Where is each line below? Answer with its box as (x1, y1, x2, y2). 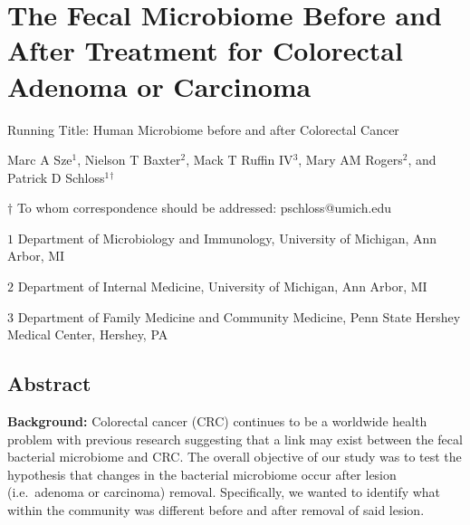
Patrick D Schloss (7, 167, 105, 186)
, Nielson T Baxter (77, 150, 181, 169)
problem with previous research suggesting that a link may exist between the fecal (7, 429, 463, 448)
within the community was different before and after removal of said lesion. (7, 501, 425, 520)
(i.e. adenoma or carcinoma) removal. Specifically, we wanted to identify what (7, 482, 441, 501)
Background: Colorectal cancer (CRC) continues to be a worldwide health (7, 412, 427, 431)
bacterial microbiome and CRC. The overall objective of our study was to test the (7, 447, 462, 466)
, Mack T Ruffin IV (186, 150, 293, 169)
